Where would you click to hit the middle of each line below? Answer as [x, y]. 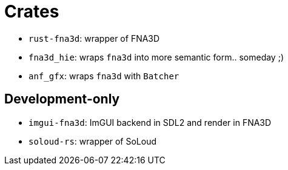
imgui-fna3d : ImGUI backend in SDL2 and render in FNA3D [150, 122]
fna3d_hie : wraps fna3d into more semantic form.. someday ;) [156, 57]
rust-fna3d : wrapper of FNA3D [94, 38]
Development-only [62, 99]
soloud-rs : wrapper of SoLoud [92, 141]
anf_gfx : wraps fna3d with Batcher [104, 76]
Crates [32, 11]
